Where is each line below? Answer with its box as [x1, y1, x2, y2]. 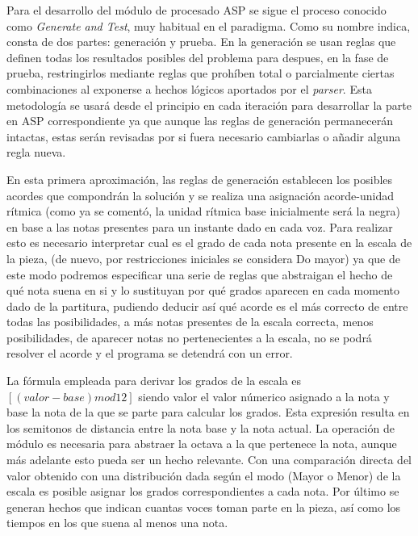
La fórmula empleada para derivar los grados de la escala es [6, 372, 302, 389]
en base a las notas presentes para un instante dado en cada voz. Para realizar [6, 218, 393, 235]
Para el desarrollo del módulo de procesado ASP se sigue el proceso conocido [6, 2, 387, 18]
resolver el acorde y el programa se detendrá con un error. [6, 345, 293, 362]
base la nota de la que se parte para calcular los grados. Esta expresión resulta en [6, 404, 410, 421]
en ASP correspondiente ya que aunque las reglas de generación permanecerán [6, 112, 393, 129]
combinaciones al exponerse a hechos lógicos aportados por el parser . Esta [6, 80, 372, 97]
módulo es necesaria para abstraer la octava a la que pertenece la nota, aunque [6, 435, 397, 452]
